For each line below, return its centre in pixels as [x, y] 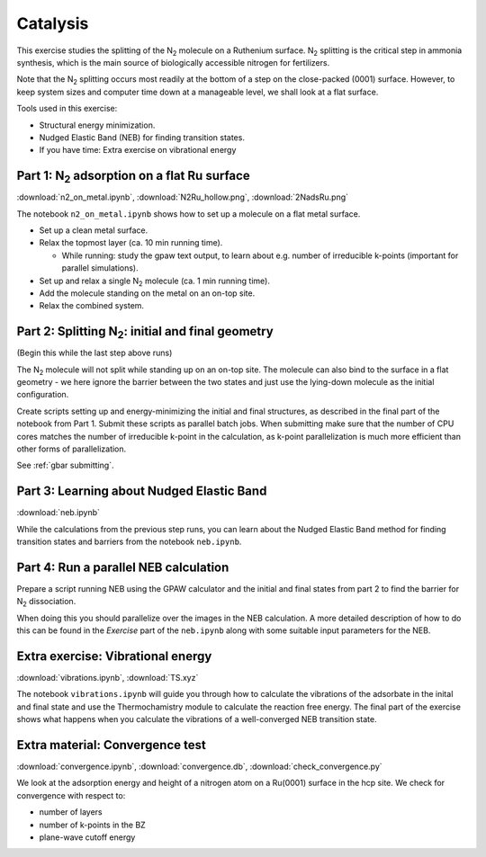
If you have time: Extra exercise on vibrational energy [138, 150]
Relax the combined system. [91, 306]
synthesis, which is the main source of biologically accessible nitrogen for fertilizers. [173, 62]
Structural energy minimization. [97, 125]
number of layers [71, 812]
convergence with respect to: [71, 795]
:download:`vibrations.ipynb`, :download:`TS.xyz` [108, 678]
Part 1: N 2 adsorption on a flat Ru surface [134, 177]
